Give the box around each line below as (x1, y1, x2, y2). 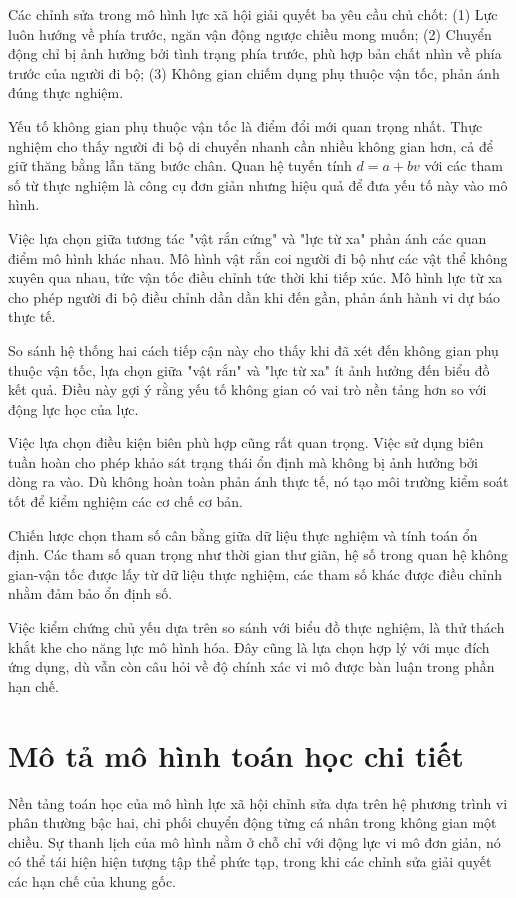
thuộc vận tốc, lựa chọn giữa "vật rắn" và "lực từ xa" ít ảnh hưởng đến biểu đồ (8, 359, 490, 380)
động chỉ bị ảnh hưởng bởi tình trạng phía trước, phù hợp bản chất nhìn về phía (8, 43, 502, 64)
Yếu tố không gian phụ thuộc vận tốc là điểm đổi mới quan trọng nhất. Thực (8, 115, 483, 136)
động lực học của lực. (8, 398, 139, 419)
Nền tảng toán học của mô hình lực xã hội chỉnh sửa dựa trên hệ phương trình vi (8, 792, 508, 813)
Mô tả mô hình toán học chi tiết (8, 734, 464, 775)
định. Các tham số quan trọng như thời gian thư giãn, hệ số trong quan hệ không (8, 544, 509, 565)
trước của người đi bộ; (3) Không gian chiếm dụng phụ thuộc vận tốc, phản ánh (8, 62, 500, 83)
